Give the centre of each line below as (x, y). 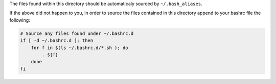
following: (20, 20)
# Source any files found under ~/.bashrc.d (77, 33)
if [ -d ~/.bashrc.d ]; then (57, 41)
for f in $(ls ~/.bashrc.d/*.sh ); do (79, 48)
